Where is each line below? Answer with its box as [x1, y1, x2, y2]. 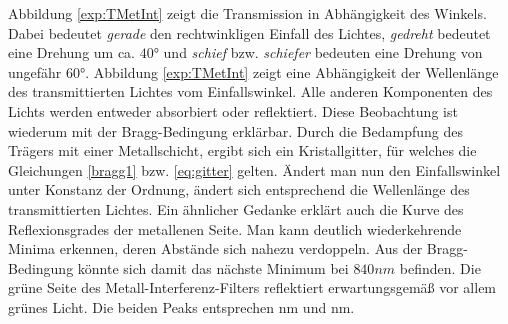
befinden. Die [399, 257, 481, 278]
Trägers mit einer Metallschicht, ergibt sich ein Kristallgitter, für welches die [8, 140, 477, 161]
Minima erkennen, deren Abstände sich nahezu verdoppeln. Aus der [8, 238, 423, 259]
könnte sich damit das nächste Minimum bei [77, 257, 349, 278]
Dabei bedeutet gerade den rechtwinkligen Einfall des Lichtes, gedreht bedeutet [8, 22, 491, 43]
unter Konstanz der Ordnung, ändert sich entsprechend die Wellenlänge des [8, 179, 470, 200]
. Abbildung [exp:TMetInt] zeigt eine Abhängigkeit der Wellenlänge [85, 61, 499, 82]
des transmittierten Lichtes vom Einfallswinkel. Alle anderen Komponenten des [8, 81, 493, 102]
